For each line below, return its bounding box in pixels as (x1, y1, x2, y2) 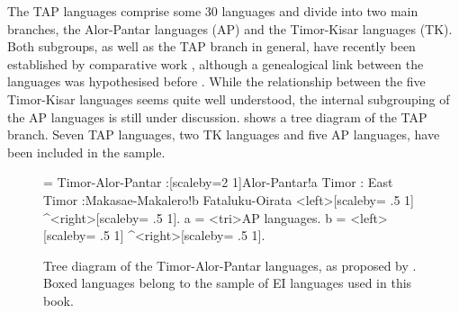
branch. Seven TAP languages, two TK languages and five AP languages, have (7, 125, 440, 144)
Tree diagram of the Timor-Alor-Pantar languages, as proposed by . (43, 255, 417, 274)
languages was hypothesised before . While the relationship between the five (7, 72, 426, 91)
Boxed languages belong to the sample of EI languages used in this (43, 273, 412, 292)
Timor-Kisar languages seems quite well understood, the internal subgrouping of (7, 89, 450, 108)
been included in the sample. (7, 142, 166, 161)
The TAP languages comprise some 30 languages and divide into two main (7, 2, 418, 20)
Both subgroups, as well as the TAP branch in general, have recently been (7, 37, 416, 56)
